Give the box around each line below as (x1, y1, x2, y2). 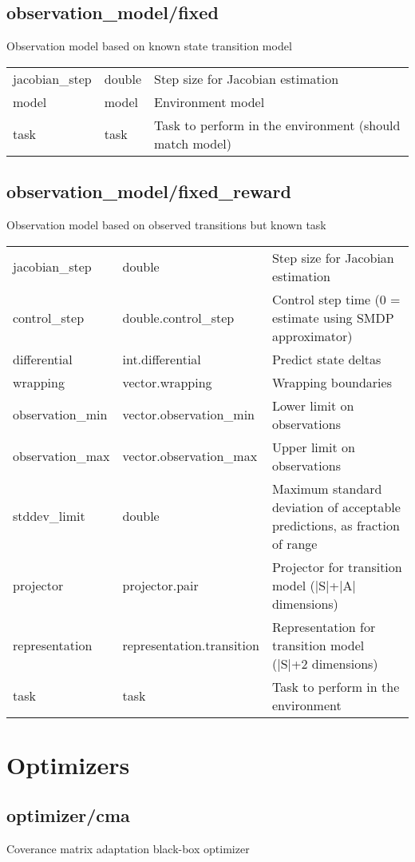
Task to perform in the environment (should (154, 115, 401, 134)
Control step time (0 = (271, 289, 401, 308)
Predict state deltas (271, 349, 381, 368)
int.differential (122, 349, 201, 368)
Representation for (271, 617, 376, 636)
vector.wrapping (122, 372, 212, 391)
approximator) (271, 326, 353, 345)
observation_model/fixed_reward (6, 179, 291, 204)
